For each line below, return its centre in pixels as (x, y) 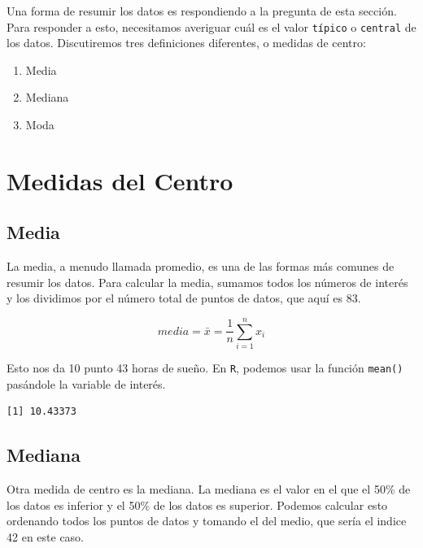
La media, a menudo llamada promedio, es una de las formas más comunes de (201, 266)
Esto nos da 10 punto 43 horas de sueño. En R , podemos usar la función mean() (205, 368)
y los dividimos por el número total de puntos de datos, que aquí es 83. (184, 298)
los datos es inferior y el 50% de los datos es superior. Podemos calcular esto (197, 505)
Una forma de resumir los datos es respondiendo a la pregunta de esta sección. (202, 11)
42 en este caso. (46, 536)
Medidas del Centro (120, 180)
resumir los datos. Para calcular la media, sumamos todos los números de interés (207, 282)
